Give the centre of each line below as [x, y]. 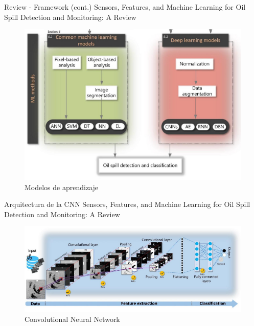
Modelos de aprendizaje [62, 187]
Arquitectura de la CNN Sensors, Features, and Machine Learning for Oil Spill [127, 204]
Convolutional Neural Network [72, 319]
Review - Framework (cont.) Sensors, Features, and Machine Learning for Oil [125, 7]
